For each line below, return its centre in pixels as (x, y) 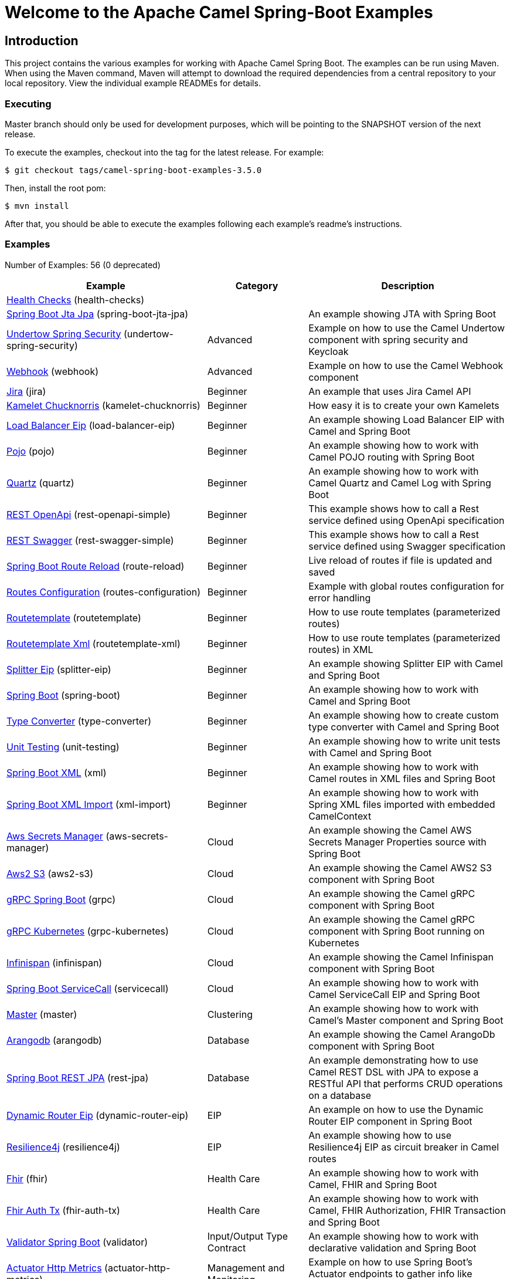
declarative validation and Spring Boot (392, 1248)
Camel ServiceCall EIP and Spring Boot (394, 994)
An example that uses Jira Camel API (390, 391)
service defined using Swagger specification (407, 546)
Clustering (230, 1014)
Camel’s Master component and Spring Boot (406, 1020)
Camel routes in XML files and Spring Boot (402, 778)
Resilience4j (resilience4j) (63, 1147)
